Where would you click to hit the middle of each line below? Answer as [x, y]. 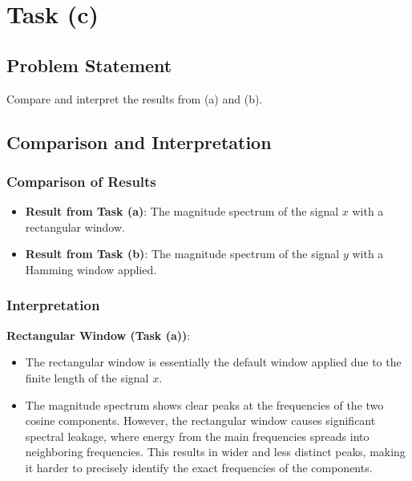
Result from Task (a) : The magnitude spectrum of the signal [182, 211]
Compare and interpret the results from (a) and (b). [135, 98]
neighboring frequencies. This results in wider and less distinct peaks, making [215, 452]
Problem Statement [89, 65]
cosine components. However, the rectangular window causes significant [200, 420]
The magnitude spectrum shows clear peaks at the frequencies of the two [204, 404]
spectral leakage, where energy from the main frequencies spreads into [197, 436]
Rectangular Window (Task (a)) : [99, 335]
